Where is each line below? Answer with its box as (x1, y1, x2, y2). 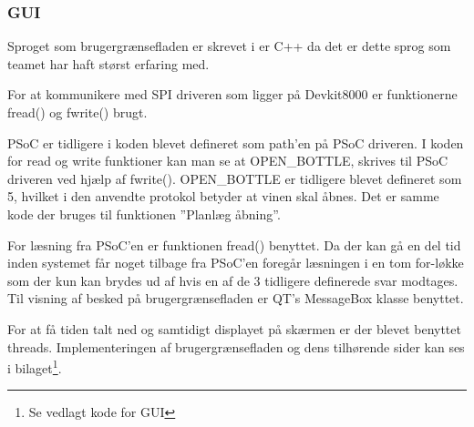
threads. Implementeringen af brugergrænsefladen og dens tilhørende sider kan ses (7, 337, 465, 356)
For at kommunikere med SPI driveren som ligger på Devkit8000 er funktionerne (7, 85, 458, 104)
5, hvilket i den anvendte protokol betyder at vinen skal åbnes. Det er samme (7, 187, 439, 206)
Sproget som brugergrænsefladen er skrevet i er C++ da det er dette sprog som (7, 36, 451, 56)
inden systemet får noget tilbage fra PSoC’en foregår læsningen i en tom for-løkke (7, 253, 464, 272)
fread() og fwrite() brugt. (7, 103, 148, 121)
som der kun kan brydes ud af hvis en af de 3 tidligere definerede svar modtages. (7, 270, 459, 290)
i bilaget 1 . (7, 356, 62, 377)
